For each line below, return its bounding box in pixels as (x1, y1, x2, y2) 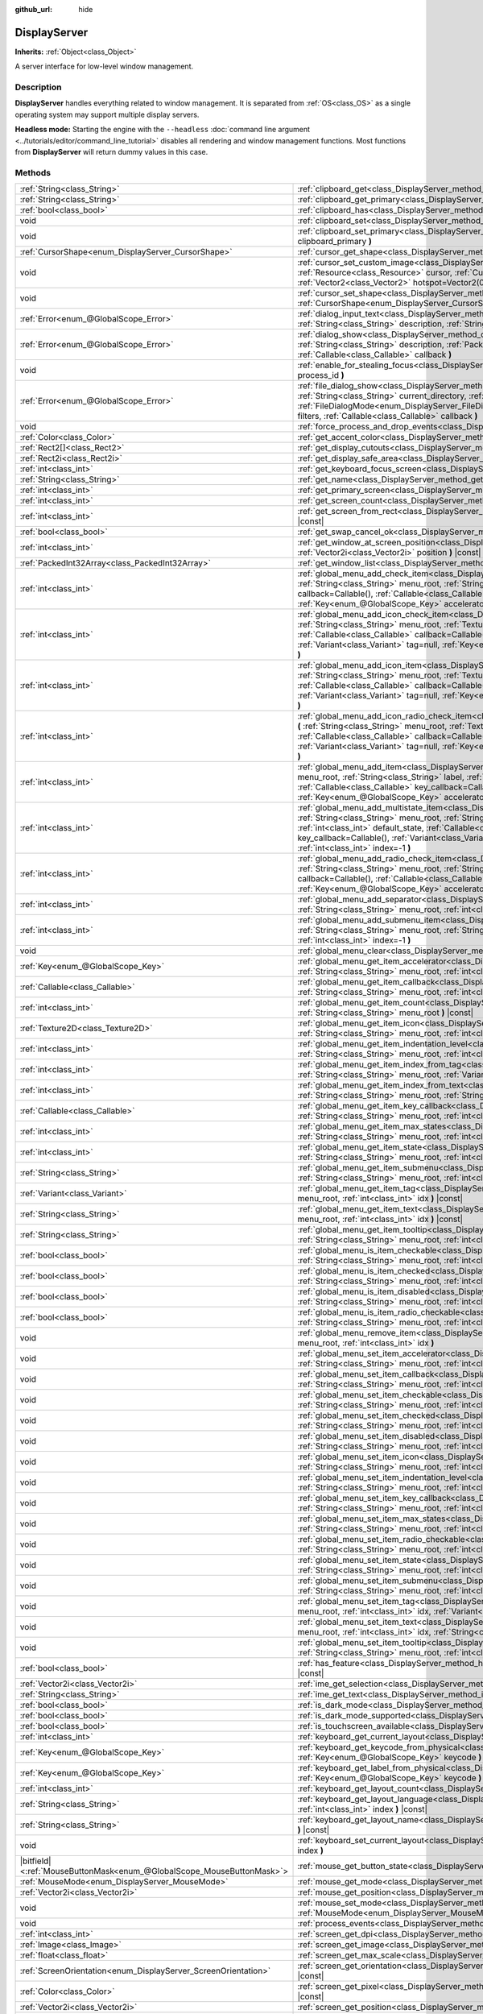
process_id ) (297, 370, 345, 381)
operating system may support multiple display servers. (14, 110, 200, 119)
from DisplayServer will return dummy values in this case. (14, 147, 208, 156)
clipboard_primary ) (297, 236, 372, 247)
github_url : (14, 5, 52, 14)
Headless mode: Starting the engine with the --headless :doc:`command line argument (14, 125, 310, 135)
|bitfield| (19, 1855, 52, 1867)
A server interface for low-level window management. (14, 61, 193, 72)
